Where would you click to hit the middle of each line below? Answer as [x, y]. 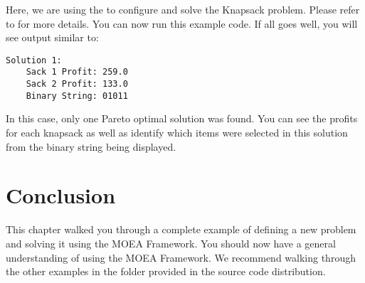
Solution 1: [34, 60]
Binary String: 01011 [77, 96]
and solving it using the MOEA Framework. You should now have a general [171, 243]
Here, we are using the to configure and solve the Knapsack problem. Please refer [183, 9]
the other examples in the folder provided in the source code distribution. [166, 271]
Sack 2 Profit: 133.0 [77, 84]
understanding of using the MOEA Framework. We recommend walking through [181, 257]
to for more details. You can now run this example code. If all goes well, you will [182, 23]
